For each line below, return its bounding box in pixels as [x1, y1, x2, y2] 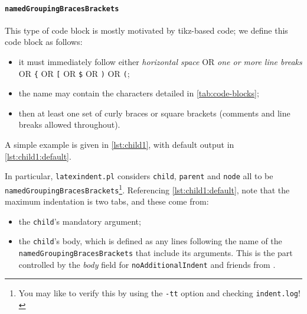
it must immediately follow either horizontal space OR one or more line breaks [18, 56, 302, 68]
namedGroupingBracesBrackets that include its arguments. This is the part [18, 247, 293, 259]
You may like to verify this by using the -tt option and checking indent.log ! [18, 287, 301, 299]
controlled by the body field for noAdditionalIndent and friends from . [18, 258, 276, 270]
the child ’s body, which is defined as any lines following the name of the [18, 235, 282, 247]
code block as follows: [5, 35, 83, 48]
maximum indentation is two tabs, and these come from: [5, 195, 209, 208]
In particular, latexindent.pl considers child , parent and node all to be [5, 170, 273, 182]
